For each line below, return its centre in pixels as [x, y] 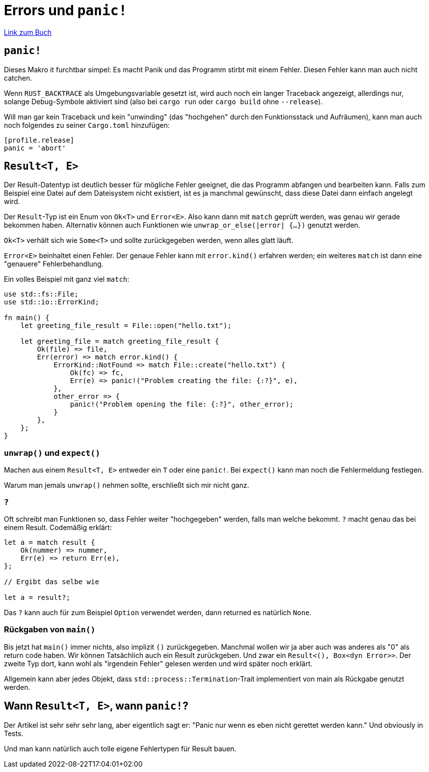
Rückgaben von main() [50, 630]
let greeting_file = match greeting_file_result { [120, 341]
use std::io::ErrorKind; [52, 302]
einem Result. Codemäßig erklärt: [58, 527]
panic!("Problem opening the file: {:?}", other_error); [182, 404]
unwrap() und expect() [52, 453]
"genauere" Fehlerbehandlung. [54, 264]
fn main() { [27, 318]
